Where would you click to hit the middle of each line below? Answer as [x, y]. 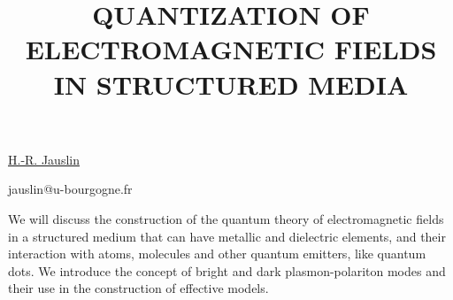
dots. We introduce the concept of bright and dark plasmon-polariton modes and [227, 270]
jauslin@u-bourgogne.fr [70, 189]
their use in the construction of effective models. [138, 288]
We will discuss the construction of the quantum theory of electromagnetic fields [226, 218]
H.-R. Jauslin [44, 159]
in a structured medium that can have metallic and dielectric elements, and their [227, 236]
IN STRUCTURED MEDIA [231, 84]
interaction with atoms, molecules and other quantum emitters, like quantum [217, 254]
